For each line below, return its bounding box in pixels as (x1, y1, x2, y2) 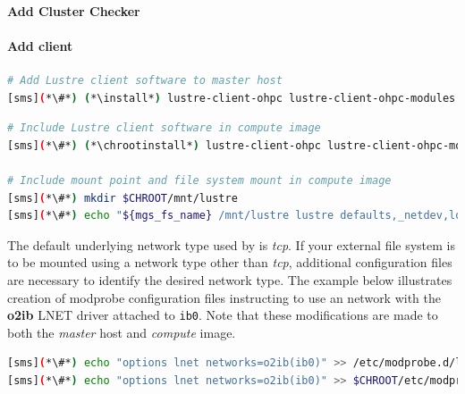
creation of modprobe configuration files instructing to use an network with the (7, 288, 442, 306)
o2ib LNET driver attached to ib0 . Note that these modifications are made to (7, 306, 438, 324)
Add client (7, 36, 73, 54)
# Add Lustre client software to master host (7, 73, 283, 87)
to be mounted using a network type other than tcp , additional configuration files (7, 253, 452, 272)
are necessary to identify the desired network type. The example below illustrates (7, 270, 452, 289)
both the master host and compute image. (7, 323, 236, 341)
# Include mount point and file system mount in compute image (7, 173, 392, 187)
